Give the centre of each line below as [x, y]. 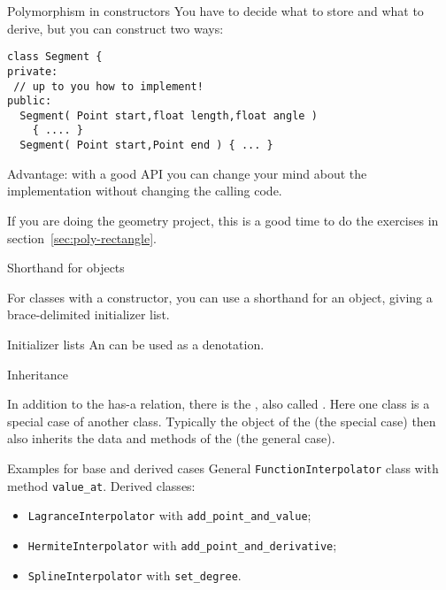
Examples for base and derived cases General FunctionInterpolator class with [223, 467]
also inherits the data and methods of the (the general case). [171, 438]
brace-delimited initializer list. [88, 314]
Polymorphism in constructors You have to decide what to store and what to [215, 11]
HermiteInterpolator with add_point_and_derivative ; [182, 544]
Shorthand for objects [66, 268]
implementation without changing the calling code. [145, 191]
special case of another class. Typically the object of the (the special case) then [222, 421]
